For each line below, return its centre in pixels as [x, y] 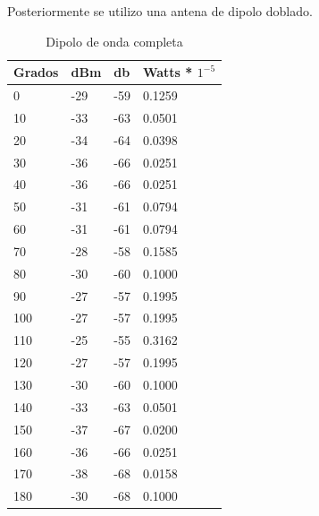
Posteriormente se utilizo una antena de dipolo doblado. [160, 11]
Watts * [168, 72]
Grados [36, 72]
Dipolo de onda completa [114, 41]
